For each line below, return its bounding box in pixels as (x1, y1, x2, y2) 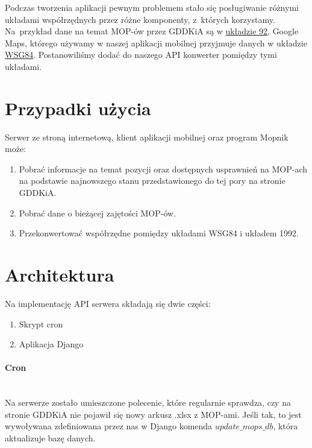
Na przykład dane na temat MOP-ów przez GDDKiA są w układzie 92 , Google (5, 25, 299, 37)
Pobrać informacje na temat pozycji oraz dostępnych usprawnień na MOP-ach (19, 162, 308, 175)
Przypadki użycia (5, 95, 151, 120)
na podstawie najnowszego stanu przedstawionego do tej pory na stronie (19, 174, 285, 187)
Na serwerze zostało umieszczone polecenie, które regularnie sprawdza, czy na (5, 396, 291, 409)
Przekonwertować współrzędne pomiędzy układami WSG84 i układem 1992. (19, 227, 299, 239)
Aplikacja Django (19, 338, 84, 350)
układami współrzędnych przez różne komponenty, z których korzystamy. (5, 13, 275, 25)
